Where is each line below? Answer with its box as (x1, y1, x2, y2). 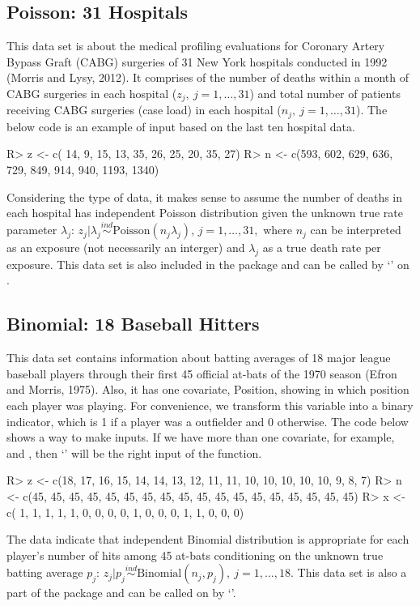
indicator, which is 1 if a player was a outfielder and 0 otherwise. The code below (6, 412, 409, 429)
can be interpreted (310, 221, 401, 238)
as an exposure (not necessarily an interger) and (6, 239, 245, 256)
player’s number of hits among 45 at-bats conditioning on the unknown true (6, 546, 384, 563)
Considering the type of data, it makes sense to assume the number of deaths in (6, 188, 403, 205)
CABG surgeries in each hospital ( (6, 84, 177, 101)
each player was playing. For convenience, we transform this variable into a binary (6, 397, 414, 414)
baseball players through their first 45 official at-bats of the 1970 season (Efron (6, 365, 397, 382)
